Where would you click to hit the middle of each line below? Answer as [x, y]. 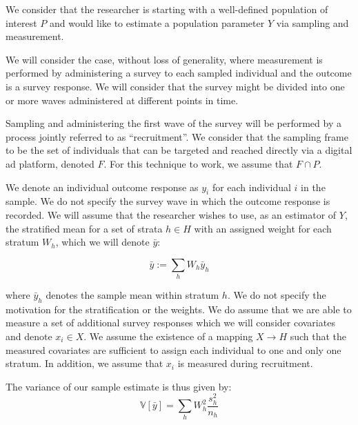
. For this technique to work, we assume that [198, 163]
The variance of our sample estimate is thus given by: [119, 386]
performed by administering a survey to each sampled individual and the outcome [179, 73]
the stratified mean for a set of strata [84, 228]
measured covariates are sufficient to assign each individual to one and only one [173, 349]
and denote [29, 336]
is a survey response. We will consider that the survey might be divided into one [175, 86]
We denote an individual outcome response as [102, 187]
